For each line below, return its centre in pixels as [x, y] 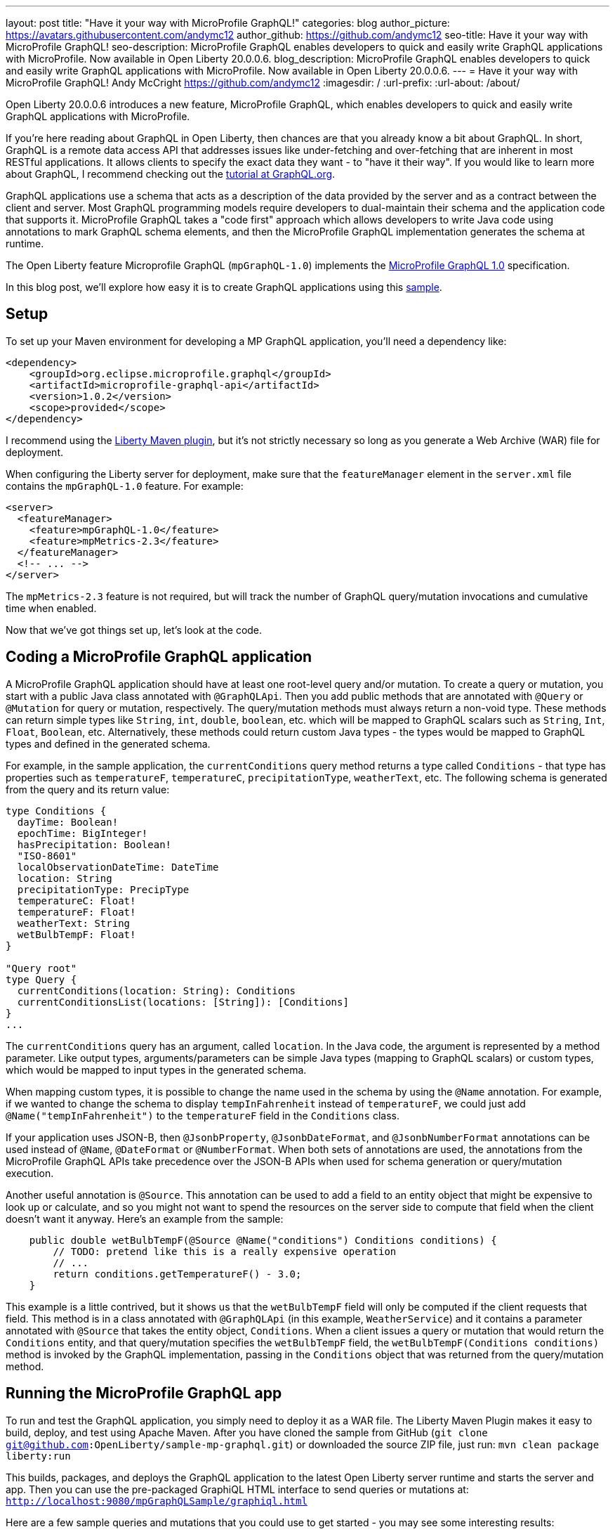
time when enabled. [51, 608]
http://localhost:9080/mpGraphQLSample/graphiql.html [157, 1501]
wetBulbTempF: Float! [77, 934]
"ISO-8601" [47, 856]
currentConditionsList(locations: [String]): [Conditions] [183, 1002]
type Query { [41, 979]
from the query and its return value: [88, 789]
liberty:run [38, 1456]
